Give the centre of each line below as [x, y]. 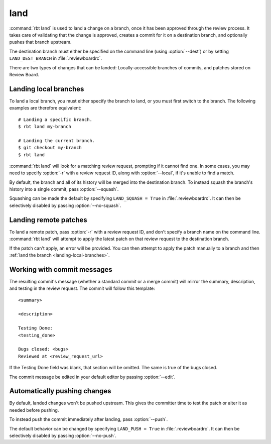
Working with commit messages [61, 269]
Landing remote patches [48, 220]
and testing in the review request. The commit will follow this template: [82, 288]
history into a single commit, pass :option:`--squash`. [64, 189]
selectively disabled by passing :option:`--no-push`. [63, 436]
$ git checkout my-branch [50, 148]
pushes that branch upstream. [40, 42]
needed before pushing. [34, 410]
